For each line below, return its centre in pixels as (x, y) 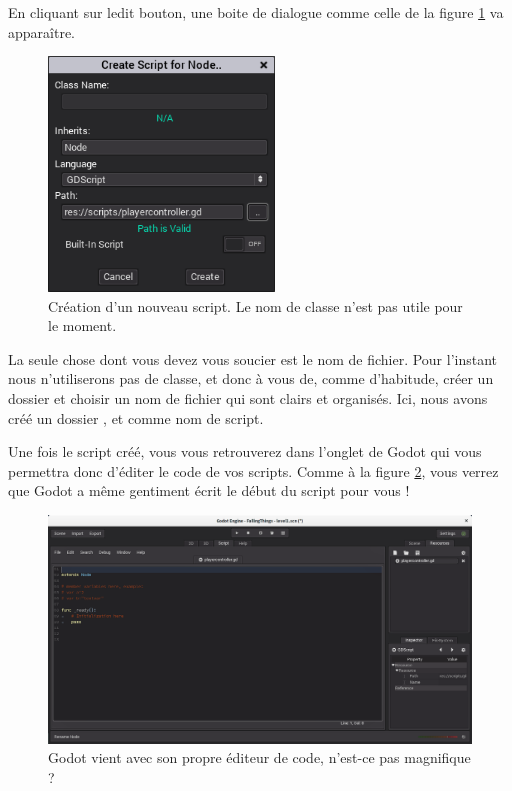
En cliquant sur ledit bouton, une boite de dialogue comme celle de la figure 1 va (256, 12)
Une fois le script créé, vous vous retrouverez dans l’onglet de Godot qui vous (245, 451)
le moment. (82, 325)
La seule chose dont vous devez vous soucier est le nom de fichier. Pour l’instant (253, 358)
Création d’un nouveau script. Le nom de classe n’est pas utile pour (255, 305)
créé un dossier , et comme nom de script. (136, 417)
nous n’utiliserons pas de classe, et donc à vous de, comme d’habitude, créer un (251, 378)
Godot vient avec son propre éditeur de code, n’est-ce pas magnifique (259, 757)
